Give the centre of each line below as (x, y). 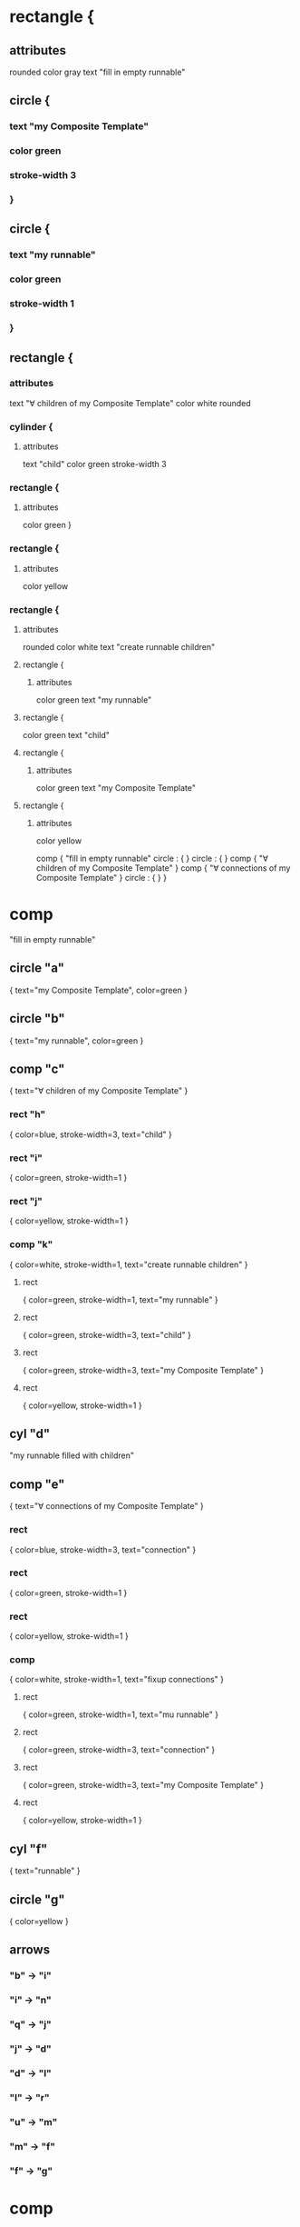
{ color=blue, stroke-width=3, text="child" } (91, 1134)
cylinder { (31, 426)
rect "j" (26, 1201)
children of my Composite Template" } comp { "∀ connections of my (163, 868)
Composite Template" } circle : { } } (102, 878)
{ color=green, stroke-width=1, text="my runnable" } (121, 1299)
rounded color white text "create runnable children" (119, 647)
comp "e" (37, 1484)
